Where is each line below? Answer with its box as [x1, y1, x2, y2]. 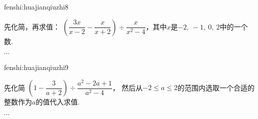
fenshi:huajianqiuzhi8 [4, 1, 68, 11]
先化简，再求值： [4, 21, 60, 31]
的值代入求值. [35, 96, 80, 107]
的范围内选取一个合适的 [177, 82, 254, 92]
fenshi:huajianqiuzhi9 [4, 62, 68, 72]
